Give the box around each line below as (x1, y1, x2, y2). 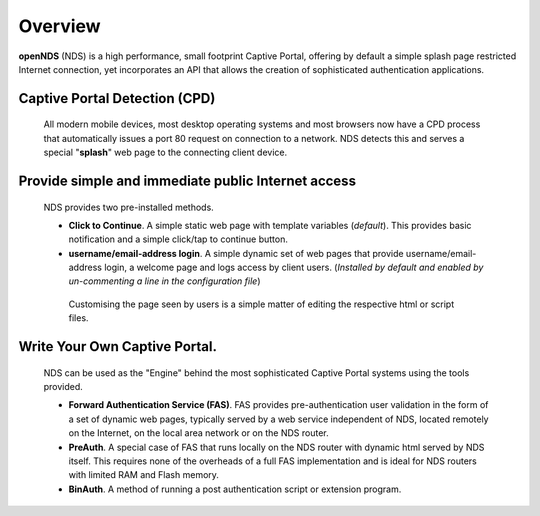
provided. (43, 381, 84, 393)
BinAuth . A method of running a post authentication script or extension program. (68, 483, 402, 495)
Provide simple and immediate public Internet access (18, 172, 357, 189)
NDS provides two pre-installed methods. (43, 201, 214, 213)
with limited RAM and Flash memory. (68, 469, 220, 481)
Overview (18, 15, 101, 37)
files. (68, 312, 89, 324)
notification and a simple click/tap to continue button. (68, 233, 289, 245)
